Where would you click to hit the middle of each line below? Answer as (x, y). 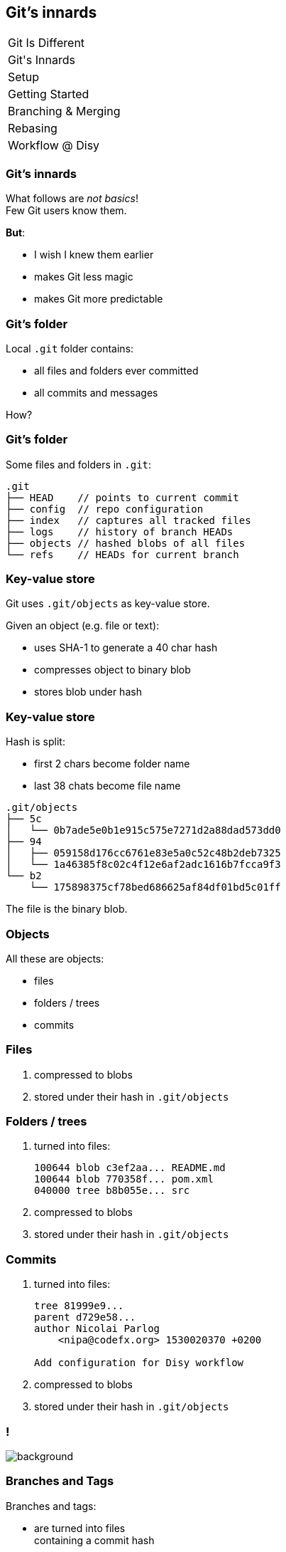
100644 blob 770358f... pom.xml (124, 1179)
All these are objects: (55, 958)
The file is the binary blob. (67, 909)
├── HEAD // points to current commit (122, 497)
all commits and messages (96, 392)
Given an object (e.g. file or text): (83, 626)
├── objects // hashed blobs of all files (126, 543)
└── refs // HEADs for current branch (122, 554)
